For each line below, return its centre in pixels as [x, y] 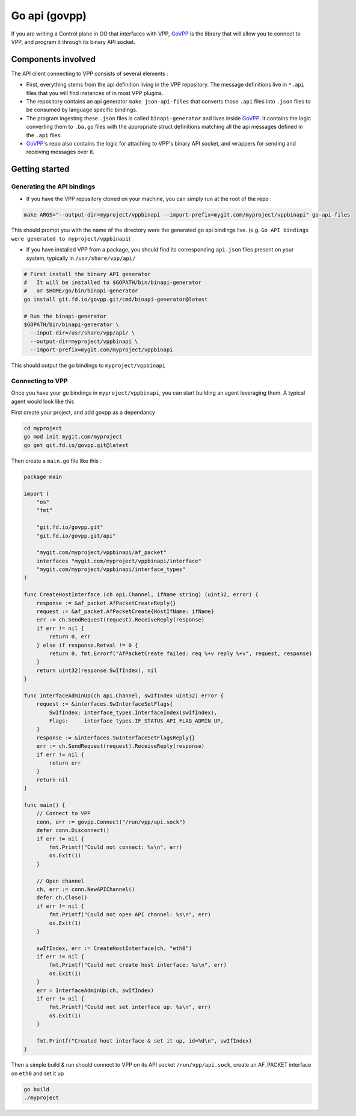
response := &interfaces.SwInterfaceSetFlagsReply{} [116, 738]
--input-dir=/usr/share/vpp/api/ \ [83, 333]
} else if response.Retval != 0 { [87, 645]
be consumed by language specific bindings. [82, 110]
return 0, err [70, 637]
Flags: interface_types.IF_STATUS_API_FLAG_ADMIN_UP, [136, 721]
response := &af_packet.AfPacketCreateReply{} [106, 603]
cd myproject [43, 428]
